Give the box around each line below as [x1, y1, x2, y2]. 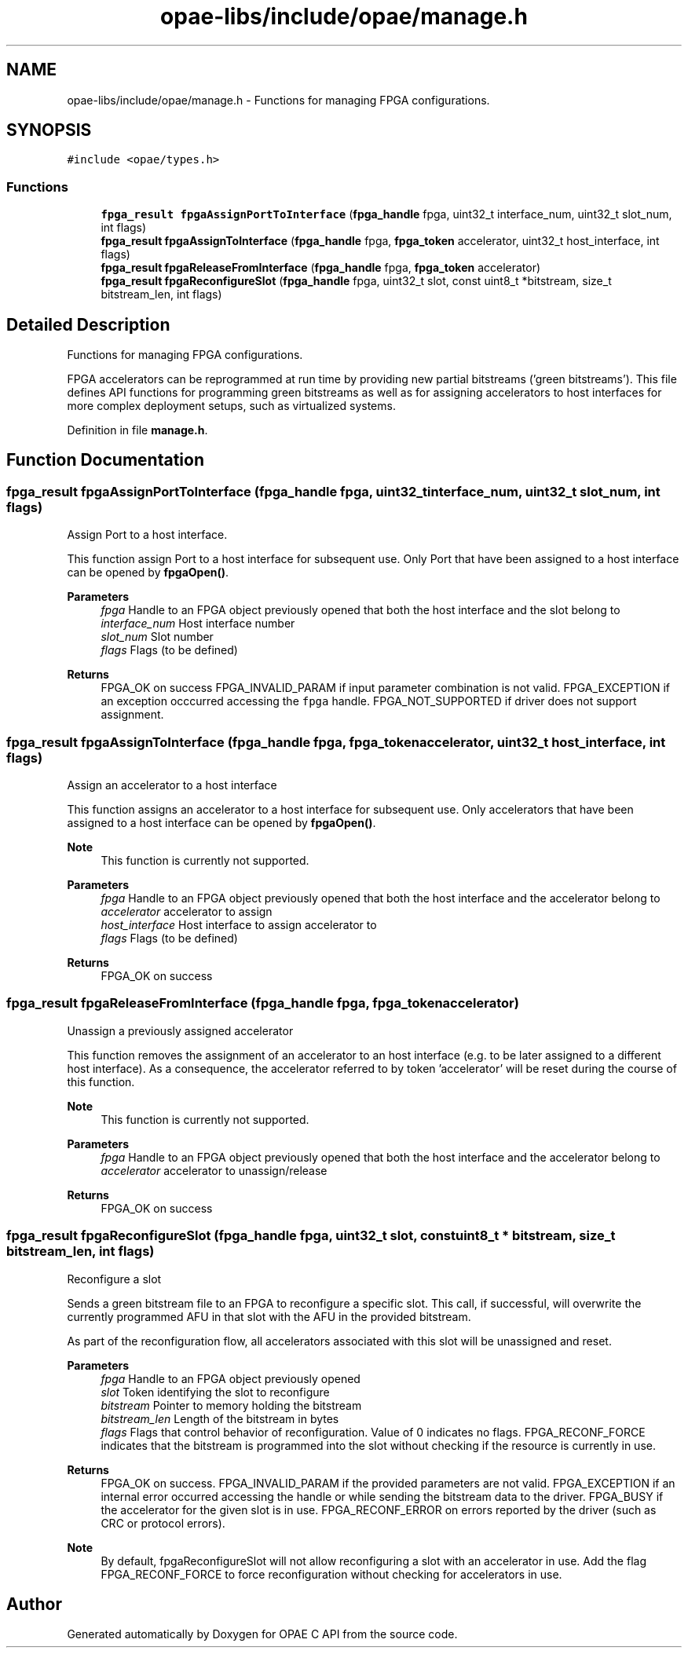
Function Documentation [6, 450, 204, 470]
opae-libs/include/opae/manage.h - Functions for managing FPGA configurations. [67, 93, 490, 107]
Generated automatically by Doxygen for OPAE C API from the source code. [67, 1627, 458, 1641]
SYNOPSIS [6, 120, 92, 141]
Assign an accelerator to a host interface [67, 778, 277, 792]
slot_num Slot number [101, 630, 214, 644]
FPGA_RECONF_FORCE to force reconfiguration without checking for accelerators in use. [101, 1567, 562, 1581]
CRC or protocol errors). [101, 1516, 225, 1530]
